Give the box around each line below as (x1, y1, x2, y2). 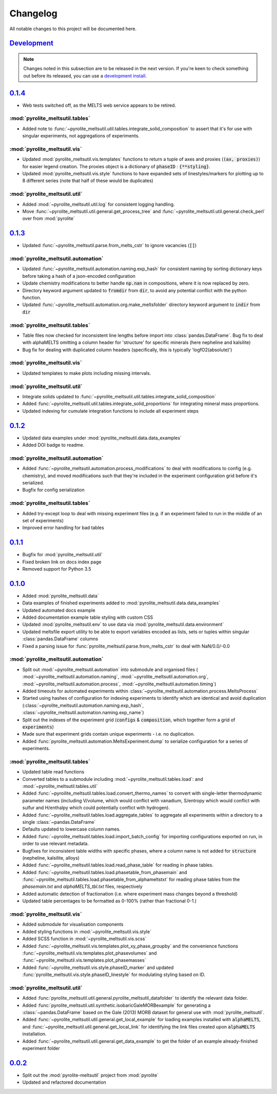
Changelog (9, 8, 57, 19)
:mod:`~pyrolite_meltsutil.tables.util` (22, 783, 98, 789)
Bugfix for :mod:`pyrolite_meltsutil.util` (22, 552, 103, 558)
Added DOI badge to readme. (22, 442, 85, 448)
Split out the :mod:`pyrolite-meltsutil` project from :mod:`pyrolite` (22, 1072, 159, 1078)
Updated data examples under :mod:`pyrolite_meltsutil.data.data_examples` (22, 435, 182, 441)
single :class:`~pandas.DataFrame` (22, 819, 96, 825)
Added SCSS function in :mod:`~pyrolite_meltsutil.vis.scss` (22, 936, 147, 942)
